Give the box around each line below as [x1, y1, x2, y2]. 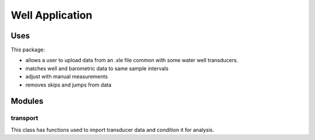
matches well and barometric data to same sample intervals [25, 64, 169, 72]
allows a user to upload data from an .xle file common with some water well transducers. [25, 57, 239, 64]
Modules [10, 96, 44, 106]
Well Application [10, 9, 93, 21]
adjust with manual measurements [25, 73, 108, 80]
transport [10, 114, 38, 122]
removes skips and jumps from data [25, 81, 112, 88]
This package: [10, 46, 45, 53]
